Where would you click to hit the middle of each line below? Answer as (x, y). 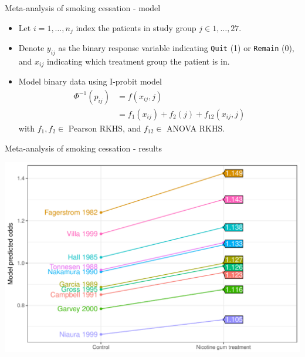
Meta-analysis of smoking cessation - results (84, 148)
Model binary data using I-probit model (90, 81)
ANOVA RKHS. (196, 128)
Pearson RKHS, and (105, 128)
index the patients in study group (136, 27)
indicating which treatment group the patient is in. (138, 61)
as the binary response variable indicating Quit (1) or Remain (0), (176, 48)
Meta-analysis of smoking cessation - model (83, 8)
